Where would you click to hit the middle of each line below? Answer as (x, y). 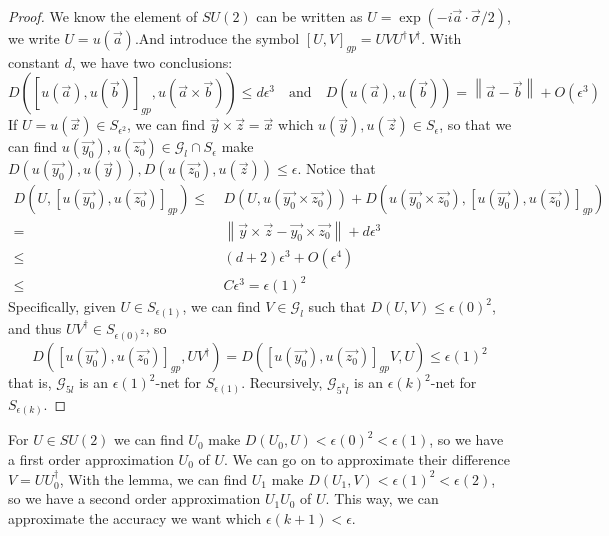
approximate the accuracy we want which (135, 517)
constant (34, 61)
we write (34, 38)
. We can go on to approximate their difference (367, 458)
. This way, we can (382, 498)
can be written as (309, 16)
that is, (30, 382)
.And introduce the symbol (217, 38)
